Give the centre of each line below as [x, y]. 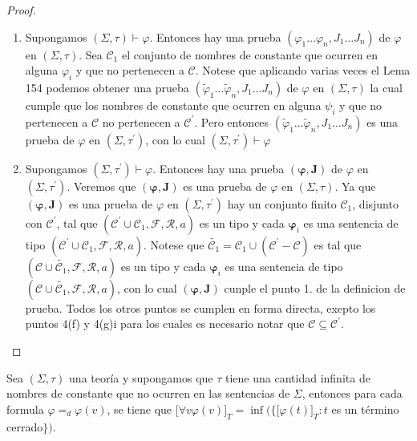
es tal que [338, 244]
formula [25, 409]
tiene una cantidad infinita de [298, 377]
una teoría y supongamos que [141, 377]
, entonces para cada [352, 393]
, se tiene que [140, 409]
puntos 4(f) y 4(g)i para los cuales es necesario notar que [165, 324]
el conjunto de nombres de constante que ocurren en [250, 54]
